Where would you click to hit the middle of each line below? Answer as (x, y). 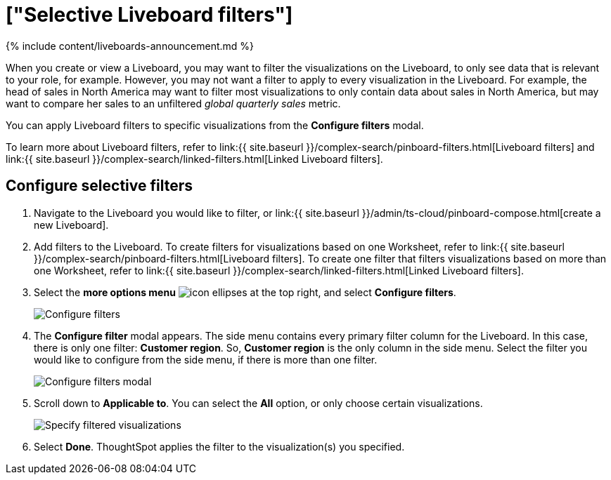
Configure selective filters (99, 186)
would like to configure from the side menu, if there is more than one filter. (206, 359)
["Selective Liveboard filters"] (149, 15)
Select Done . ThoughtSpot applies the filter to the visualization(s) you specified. (219, 446)
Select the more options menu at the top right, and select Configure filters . (245, 292)
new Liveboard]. (71, 225)
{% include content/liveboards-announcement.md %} (130, 46)
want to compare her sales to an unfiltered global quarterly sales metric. (173, 103)
